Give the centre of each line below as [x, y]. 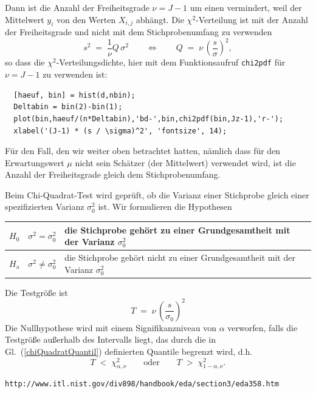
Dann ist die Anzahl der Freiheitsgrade [77, 7]
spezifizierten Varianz [45, 207]
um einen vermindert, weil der [246, 7]
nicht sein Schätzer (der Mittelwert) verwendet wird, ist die [185, 162]
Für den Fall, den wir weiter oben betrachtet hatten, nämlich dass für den [143, 151]
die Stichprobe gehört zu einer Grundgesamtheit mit [177, 230]
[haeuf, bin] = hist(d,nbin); [74, 95]
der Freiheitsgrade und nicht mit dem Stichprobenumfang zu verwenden [139, 32]
